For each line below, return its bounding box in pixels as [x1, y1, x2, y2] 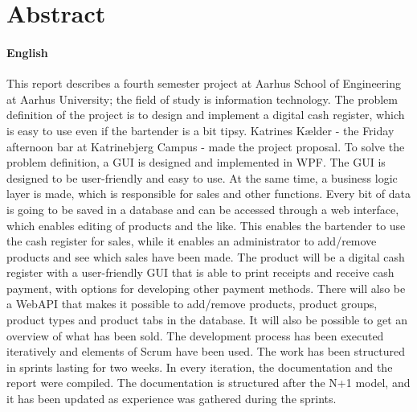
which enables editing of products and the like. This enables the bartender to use [6, 216, 406, 233]
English [6, 43, 48, 60]
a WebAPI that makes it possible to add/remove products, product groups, [6, 295, 378, 312]
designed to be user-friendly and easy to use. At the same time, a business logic [6, 169, 398, 186]
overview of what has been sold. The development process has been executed [6, 327, 384, 344]
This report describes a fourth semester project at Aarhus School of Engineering [6, 75, 401, 92]
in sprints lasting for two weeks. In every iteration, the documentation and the [6, 358, 393, 375]
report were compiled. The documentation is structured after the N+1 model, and [6, 374, 411, 391]
